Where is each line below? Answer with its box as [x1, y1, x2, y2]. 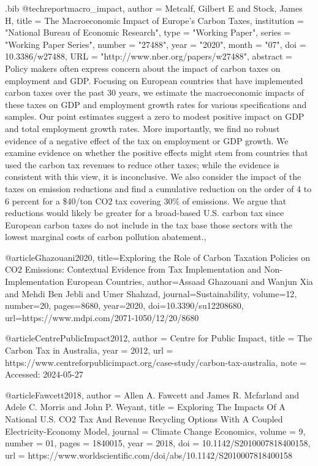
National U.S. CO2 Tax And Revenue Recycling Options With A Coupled [5, 413, 283, 425]
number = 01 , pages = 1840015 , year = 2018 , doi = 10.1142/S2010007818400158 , [5, 437, 311, 449]
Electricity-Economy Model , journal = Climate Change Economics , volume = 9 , [5, 424, 306, 437]
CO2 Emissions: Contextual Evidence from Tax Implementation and [5, 263, 262, 276]
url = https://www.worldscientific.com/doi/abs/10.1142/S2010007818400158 [5, 448, 292, 461]
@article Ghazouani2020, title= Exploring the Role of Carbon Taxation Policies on [5, 250, 310, 263]
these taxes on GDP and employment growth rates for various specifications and [5, 98, 307, 111]
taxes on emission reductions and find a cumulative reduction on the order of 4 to [5, 182, 312, 195]
